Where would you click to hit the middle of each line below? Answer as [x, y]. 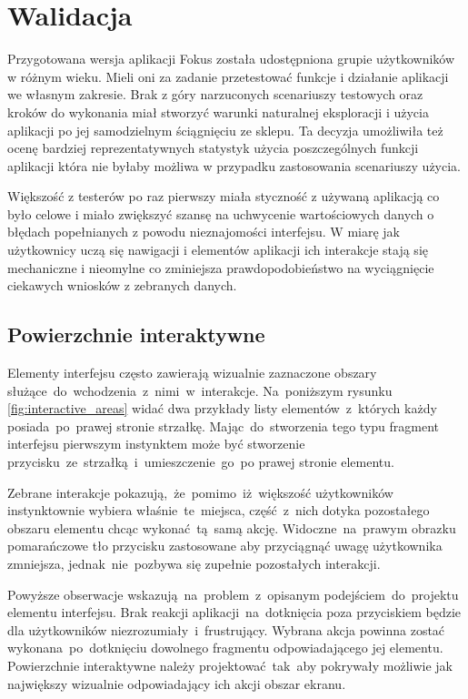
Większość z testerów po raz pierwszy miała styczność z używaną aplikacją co [224, 196]
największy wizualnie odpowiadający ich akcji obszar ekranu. [177, 683]
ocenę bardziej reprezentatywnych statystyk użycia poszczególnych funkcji [213, 148]
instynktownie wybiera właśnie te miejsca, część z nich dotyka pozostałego [219, 510]
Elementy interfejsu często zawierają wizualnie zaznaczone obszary [192, 373]
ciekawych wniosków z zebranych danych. [122, 285]
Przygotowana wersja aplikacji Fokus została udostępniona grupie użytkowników [231, 59]
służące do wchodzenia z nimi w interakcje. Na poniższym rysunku [200, 390]
